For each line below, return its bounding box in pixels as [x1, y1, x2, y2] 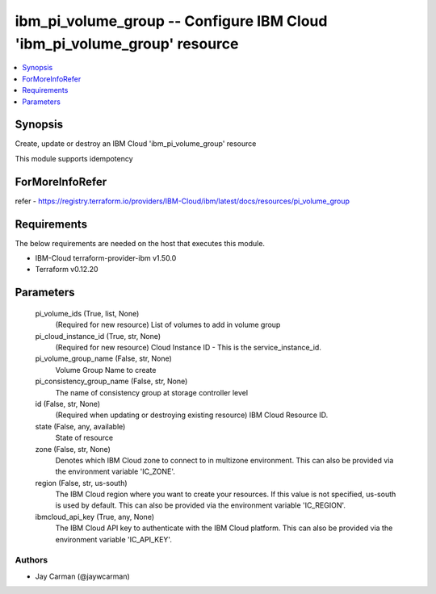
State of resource [55, 433, 114, 443]
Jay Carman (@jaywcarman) [35, 571, 131, 581]
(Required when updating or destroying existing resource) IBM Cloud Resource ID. [55, 410, 329, 420]
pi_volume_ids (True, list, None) [35, 308, 140, 318]
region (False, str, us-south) [35, 478, 128, 487]
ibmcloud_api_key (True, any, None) [35, 512, 155, 521]
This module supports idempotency [15, 153, 133, 163]
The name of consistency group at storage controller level [55, 387, 249, 397]
